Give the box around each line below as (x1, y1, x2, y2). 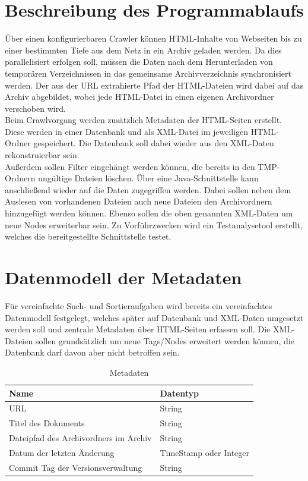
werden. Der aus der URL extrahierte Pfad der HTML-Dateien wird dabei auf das (5, 78, 304, 91)
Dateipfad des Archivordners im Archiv (9, 432, 152, 444)
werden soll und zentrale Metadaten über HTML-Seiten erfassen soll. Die (5, 323, 271, 335)
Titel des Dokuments (9, 417, 85, 429)
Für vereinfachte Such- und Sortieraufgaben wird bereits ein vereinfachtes (5, 299, 272, 312)
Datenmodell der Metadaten (5, 265, 242, 289)
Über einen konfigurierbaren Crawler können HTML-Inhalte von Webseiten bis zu (5, 32, 302, 45)
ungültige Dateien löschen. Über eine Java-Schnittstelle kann (38, 172, 259, 184)
